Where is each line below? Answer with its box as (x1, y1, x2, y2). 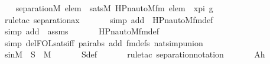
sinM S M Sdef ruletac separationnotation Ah (4, 48, 265, 60)
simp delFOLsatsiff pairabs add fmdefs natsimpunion (4, 36, 203, 49)
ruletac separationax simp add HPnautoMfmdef (4, 13, 213, 25)
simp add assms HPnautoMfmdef (4, 25, 160, 37)
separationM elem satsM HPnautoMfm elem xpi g (15, 2, 213, 14)
